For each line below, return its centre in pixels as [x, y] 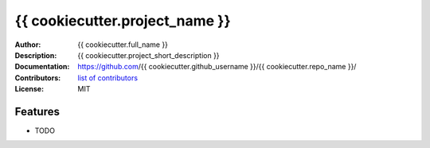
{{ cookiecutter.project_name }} [123, 21]
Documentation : [42, 67]
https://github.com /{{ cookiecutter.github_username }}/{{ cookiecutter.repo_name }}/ [217, 67]
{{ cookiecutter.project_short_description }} [149, 55]
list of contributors [108, 78]
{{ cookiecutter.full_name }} [123, 45]
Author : [28, 45]
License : [29, 89]
